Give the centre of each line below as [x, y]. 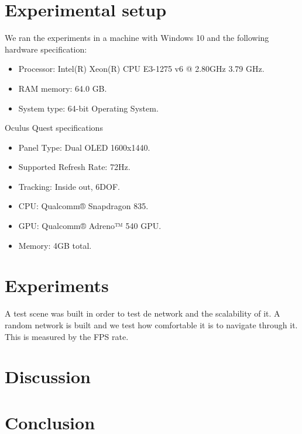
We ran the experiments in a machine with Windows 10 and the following [137, 38]
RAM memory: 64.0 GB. [63, 88]
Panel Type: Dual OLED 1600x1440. [84, 147]
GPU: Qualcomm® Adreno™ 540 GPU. [90, 226]
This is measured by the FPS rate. [67, 336]
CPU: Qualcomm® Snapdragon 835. [83, 206]
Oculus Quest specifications [54, 128]
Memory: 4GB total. [55, 245]
